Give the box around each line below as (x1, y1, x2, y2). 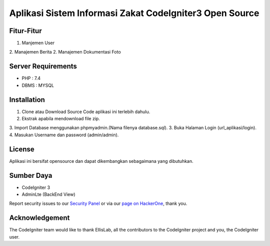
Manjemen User (21, 40, 55, 46)
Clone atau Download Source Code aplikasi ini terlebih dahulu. (21, 108, 150, 115)
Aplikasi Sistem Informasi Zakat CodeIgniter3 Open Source (9, 8, 259, 19)
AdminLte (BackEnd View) (21, 191, 75, 197)
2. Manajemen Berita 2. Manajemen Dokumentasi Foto (9, 49, 121, 55)
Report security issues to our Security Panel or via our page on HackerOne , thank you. (9, 200, 187, 206)
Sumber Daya (9, 171, 52, 180)
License (9, 145, 34, 153)
